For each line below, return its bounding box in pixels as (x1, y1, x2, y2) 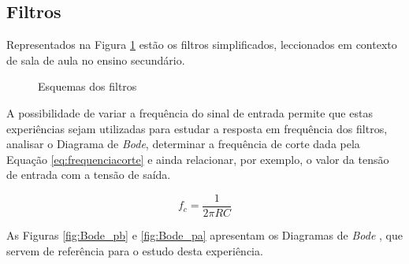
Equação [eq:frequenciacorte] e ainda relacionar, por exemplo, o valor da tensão (6, 151, 389, 167)
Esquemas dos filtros (38, 78, 137, 95)
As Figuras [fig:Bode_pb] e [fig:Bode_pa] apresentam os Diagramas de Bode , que (6, 227, 403, 244)
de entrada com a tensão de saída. (6, 166, 171, 183)
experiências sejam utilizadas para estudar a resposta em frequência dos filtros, (6, 120, 388, 136)
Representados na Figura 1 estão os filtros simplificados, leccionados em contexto (6, 36, 397, 53)
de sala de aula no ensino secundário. (6, 51, 185, 68)
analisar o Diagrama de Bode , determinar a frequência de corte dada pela (6, 136, 360, 152)
